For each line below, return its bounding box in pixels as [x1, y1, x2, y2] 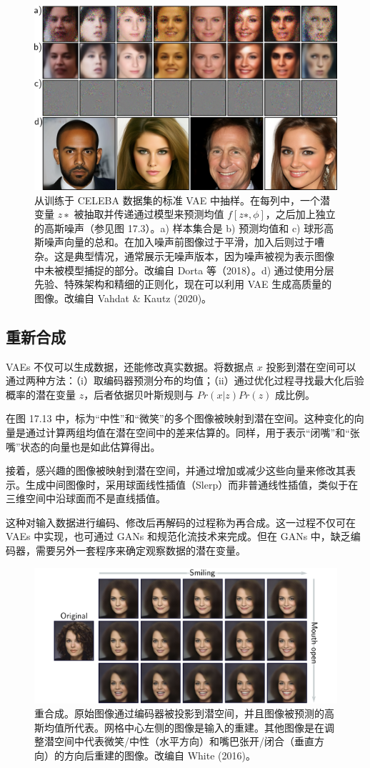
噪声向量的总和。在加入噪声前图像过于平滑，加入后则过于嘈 [44, 234, 324, 249]
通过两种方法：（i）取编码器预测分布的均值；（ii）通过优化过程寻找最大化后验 [6, 373, 364, 388]
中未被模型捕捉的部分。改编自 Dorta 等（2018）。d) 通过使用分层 [34, 262, 334, 277]
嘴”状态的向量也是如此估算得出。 [6, 439, 161, 454]
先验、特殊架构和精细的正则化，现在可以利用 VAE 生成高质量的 [34, 276, 332, 291]
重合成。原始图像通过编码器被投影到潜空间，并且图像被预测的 [34, 706, 324, 721]
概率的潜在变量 [6, 387, 76, 402]
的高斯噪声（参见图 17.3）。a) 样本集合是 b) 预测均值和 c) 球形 [34, 220, 324, 235]
